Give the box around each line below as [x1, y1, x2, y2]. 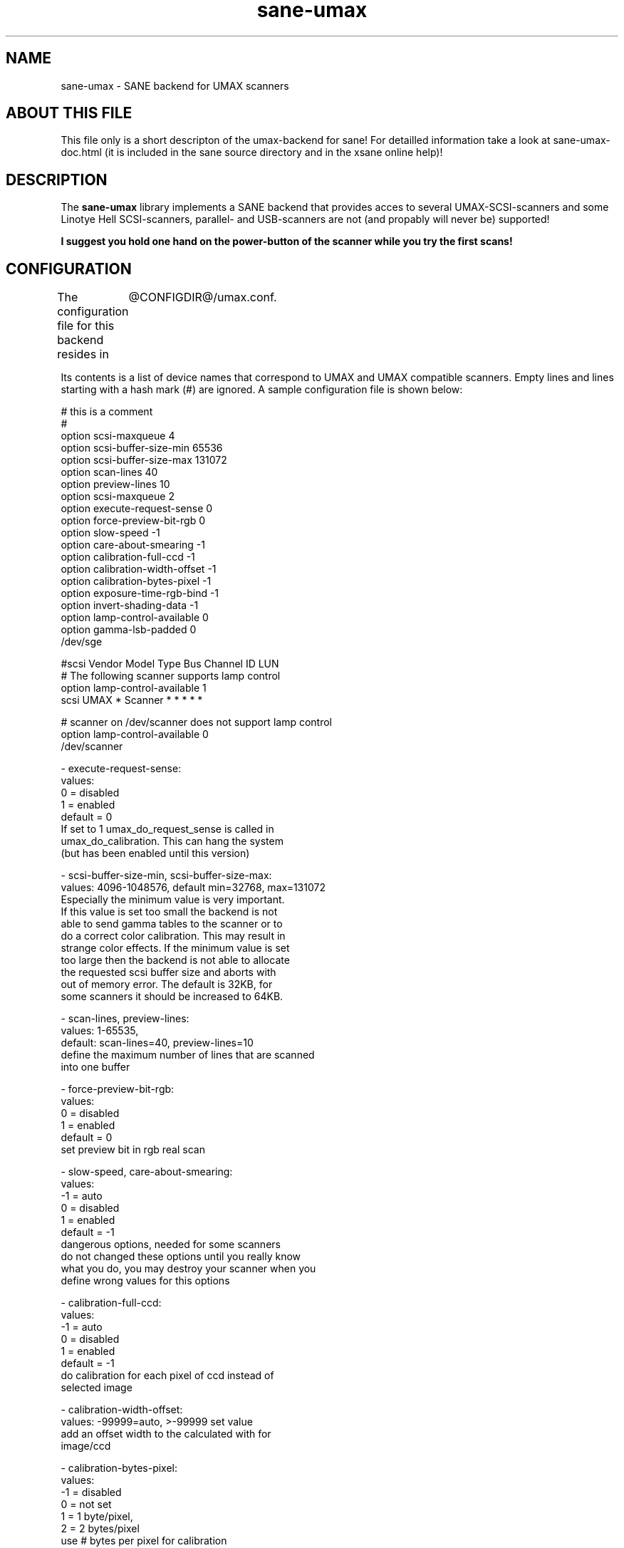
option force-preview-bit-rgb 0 [61, 514, 205, 527]
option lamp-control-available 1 [61, 682, 207, 695]
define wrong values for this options [61, 1274, 230, 1287]
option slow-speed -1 [61, 526, 160, 539]
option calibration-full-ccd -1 [61, 551, 195, 563]
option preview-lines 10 [61, 478, 170, 491]
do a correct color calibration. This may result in [61, 930, 286, 942]
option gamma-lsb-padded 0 [61, 623, 197, 636]
